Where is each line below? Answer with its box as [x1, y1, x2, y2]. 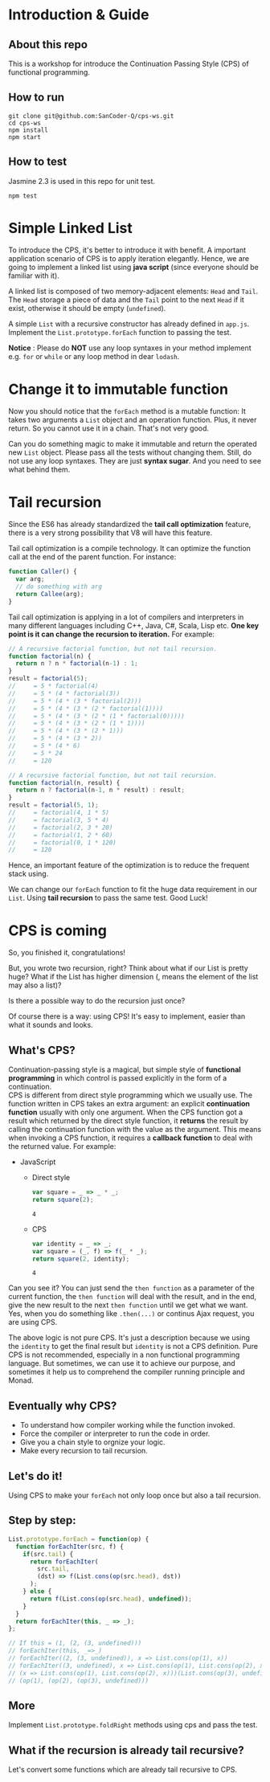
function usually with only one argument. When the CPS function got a [8, 1107, 243, 1118]
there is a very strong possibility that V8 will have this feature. [8, 528, 213, 537]
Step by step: [8, 1514, 76, 1527]
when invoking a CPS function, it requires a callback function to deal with [8, 1133, 253, 1142]
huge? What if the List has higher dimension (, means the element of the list [8, 972, 259, 982]
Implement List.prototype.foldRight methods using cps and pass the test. [8, 1720, 258, 1730]
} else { [22, 1588, 52, 1596]
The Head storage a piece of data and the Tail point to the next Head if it [8, 295, 245, 304]
